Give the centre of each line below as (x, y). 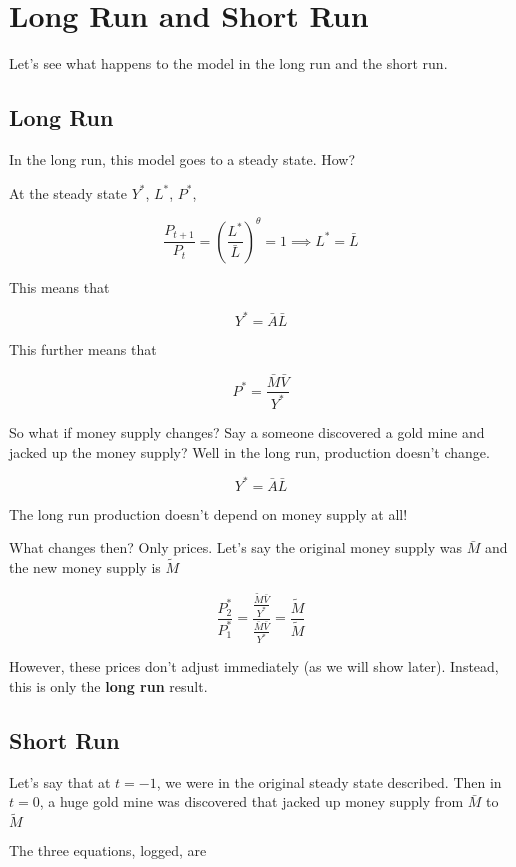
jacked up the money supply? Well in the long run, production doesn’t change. (249, 451)
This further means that (83, 348)
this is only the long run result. (108, 685)
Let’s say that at (60, 781)
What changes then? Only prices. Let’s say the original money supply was (235, 547)
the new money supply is (85, 567)
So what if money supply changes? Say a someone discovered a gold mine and (247, 431)
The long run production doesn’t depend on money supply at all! (208, 513)
